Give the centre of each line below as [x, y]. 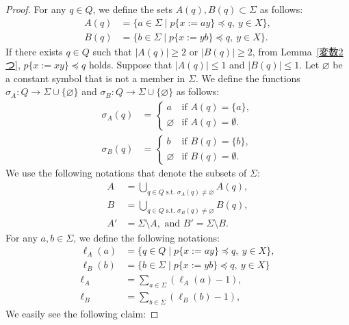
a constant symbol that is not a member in [95, 78]
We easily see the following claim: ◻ [82, 313]
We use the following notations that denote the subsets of [126, 173]
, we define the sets [132, 9]
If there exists [34, 51]
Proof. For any [36, 9]
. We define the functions [248, 78]
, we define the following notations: [146, 237]
